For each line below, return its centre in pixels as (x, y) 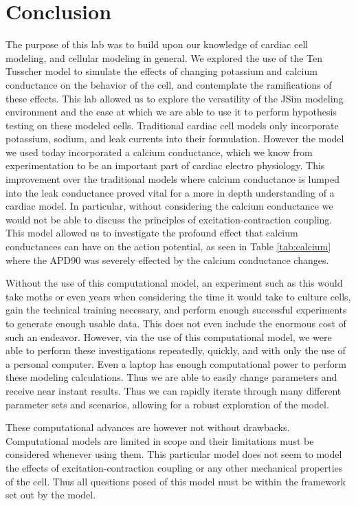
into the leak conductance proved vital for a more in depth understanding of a (170, 192)
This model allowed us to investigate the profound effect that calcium (152, 233)
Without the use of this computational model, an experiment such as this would (174, 283)
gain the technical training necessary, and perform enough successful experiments (176, 310)
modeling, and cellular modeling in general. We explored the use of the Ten (164, 57)
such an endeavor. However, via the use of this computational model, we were (169, 337)
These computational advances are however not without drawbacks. (148, 427)
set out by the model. (51, 495)
